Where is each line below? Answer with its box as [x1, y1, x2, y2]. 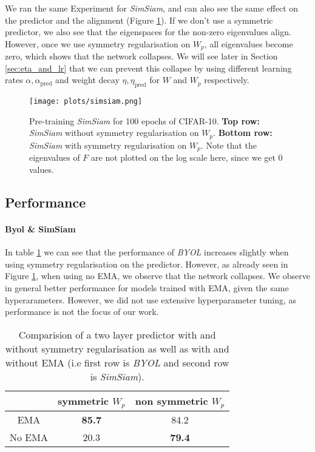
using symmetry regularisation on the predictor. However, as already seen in [5, 257, 288, 270]
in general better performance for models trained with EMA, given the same [5, 281, 289, 294]
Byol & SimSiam [5, 222, 76, 235]
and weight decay [55, 73, 120, 86]
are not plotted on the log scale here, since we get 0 [91, 151, 283, 164]
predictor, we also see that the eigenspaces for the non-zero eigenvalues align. [5, 25, 291, 38]
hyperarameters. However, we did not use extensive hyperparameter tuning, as [5, 293, 297, 306]
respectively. [204, 73, 249, 86]
